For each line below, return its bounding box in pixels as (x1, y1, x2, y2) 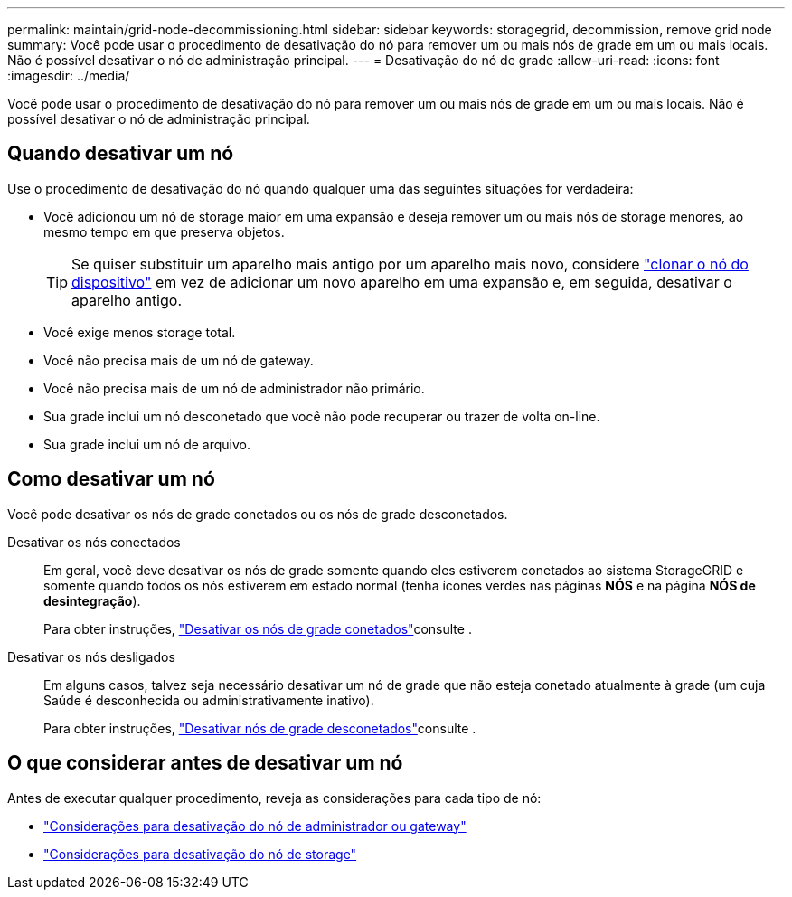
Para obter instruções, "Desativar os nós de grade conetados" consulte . (43, 620, 472, 637)
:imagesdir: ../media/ (7, 68, 130, 83)
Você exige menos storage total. (43, 324, 236, 340)
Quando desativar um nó (7, 142, 234, 165)
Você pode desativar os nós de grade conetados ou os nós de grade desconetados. (7, 505, 508, 522)
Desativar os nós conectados (7, 533, 181, 550)
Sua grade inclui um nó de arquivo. (43, 436, 251, 452)
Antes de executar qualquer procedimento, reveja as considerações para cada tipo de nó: (7, 789, 542, 806)
